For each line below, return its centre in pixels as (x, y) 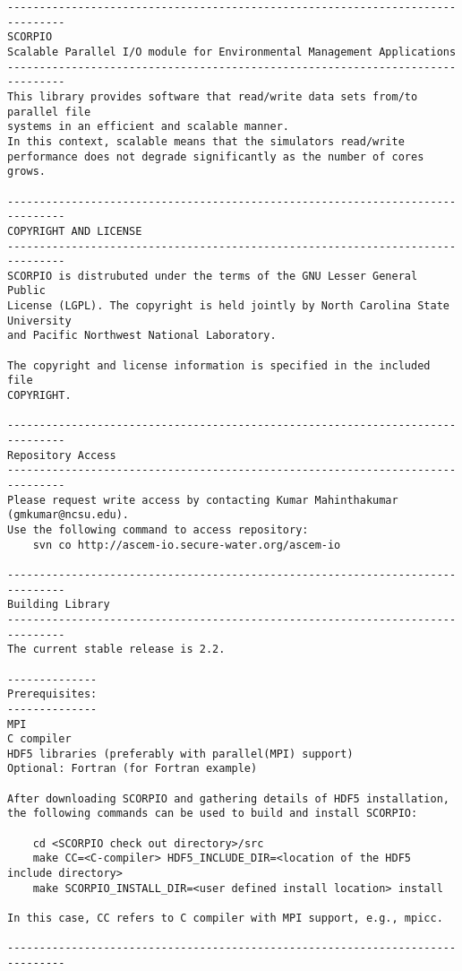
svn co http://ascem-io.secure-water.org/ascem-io (187, 545)
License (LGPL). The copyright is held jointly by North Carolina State (228, 306)
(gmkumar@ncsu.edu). (68, 515)
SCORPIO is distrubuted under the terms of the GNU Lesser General (213, 276)
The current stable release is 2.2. (116, 650)
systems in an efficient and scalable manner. (148, 127)
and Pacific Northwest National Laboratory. (142, 336)
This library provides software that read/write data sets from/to (213, 96)
